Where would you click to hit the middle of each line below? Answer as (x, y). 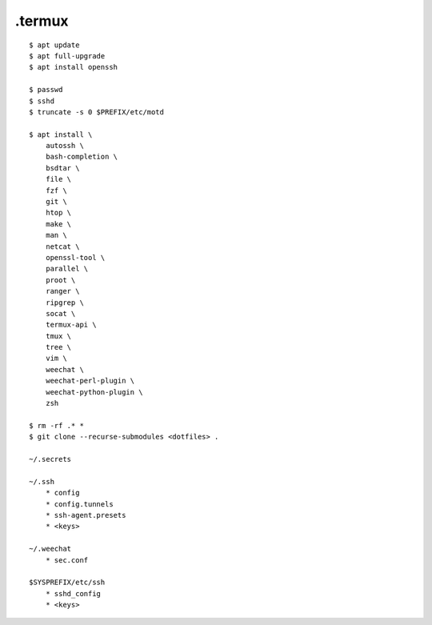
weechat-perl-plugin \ (90, 381)
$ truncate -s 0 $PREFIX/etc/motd (96, 112)
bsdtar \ (62, 168)
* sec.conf (67, 560)
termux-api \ (71, 325)
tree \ (58, 347)
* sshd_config (73, 593)
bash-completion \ (82, 157)
